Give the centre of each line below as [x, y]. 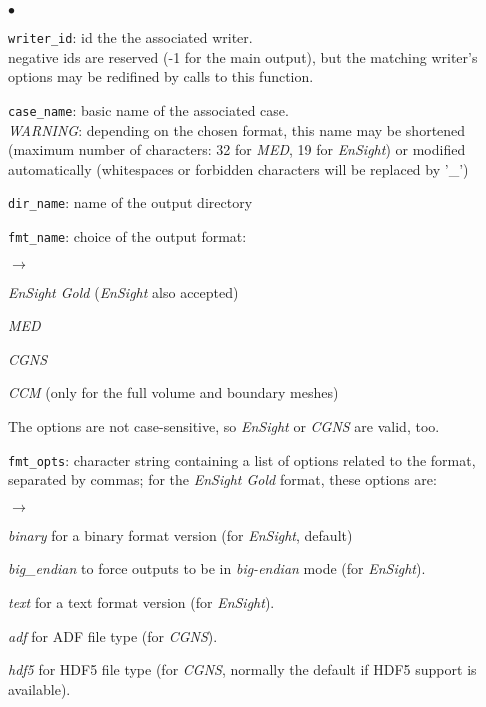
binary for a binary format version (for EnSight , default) [180, 534]
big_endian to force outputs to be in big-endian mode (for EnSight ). [217, 568]
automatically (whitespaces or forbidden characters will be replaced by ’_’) [238, 168]
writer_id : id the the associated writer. [130, 37]
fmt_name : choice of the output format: [127, 235]
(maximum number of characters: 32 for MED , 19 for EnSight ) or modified [237, 149]
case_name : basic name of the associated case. [148, 109]
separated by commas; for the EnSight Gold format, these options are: [222, 479]
